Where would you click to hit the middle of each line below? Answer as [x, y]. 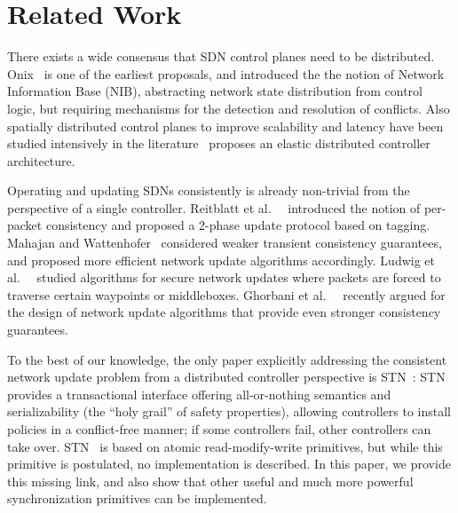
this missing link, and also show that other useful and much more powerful [210, 481]
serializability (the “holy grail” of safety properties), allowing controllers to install [229, 411]
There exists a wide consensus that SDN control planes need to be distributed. [221, 56]
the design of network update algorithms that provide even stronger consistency [224, 312]
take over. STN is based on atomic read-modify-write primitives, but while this [225, 446]
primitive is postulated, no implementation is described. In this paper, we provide [229, 464]
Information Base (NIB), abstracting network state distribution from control [215, 91]
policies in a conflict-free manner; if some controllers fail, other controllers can [219, 429]
